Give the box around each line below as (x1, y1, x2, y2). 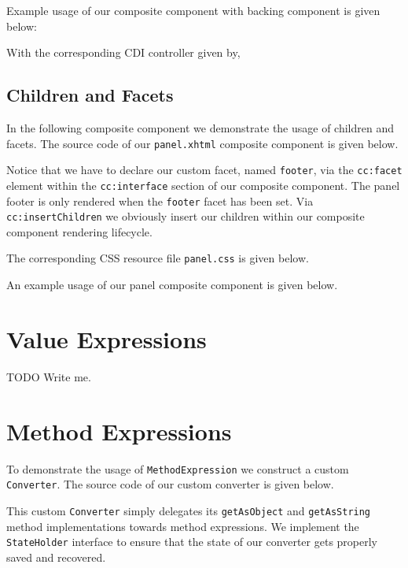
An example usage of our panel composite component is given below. (6, 277, 338, 293)
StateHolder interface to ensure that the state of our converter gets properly (6, 533, 378, 550)
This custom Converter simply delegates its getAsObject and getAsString (6, 502, 371, 518)
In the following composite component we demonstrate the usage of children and (6, 119, 395, 136)
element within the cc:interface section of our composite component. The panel (6, 176, 400, 193)
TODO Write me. (6, 368, 91, 384)
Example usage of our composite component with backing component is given (6, 2, 380, 18)
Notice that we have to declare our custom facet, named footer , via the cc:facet (6, 161, 402, 178)
